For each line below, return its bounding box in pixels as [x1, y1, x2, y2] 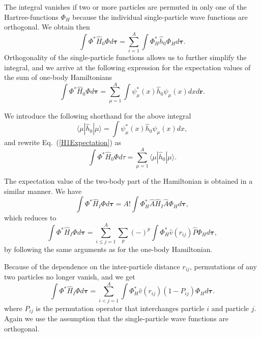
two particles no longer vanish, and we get [4, 271, 135, 282]
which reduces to [4, 212, 56, 223]
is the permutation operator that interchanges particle [36, 302, 205, 313]
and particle [211, 302, 249, 313]
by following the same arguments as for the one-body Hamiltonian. [4, 244, 213, 255]
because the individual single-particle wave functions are [72, 11, 248, 22]
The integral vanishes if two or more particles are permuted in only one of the [4, 2, 247, 12]
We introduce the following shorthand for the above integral [4, 110, 191, 121]
